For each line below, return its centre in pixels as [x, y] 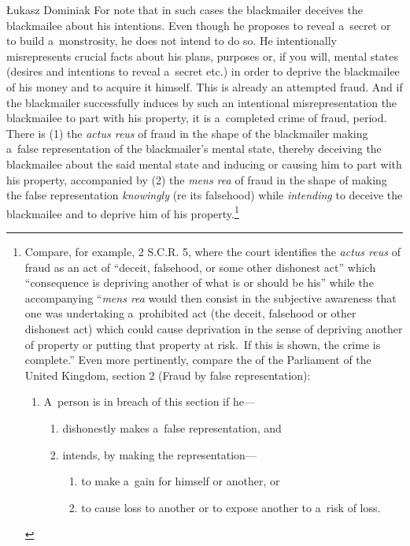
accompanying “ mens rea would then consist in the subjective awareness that [211, 297]
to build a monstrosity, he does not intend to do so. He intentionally [172, 41]
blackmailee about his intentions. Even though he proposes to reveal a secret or [199, 25]
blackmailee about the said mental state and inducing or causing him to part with [204, 163]
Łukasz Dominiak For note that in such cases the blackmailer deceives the [185, 9]
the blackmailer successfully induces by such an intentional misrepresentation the [202, 102]
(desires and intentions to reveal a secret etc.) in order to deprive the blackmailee [203, 71]
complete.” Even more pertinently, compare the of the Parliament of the [198, 360]
